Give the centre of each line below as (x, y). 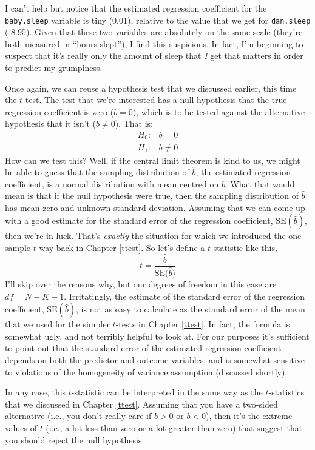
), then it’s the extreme (249, 416)
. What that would (260, 183)
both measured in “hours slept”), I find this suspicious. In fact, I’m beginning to (154, 43)
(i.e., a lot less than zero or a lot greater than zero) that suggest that (174, 427)
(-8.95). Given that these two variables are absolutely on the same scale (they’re (154, 32)
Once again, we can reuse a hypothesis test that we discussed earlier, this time (151, 88)
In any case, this (36, 392)
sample (18, 248)
